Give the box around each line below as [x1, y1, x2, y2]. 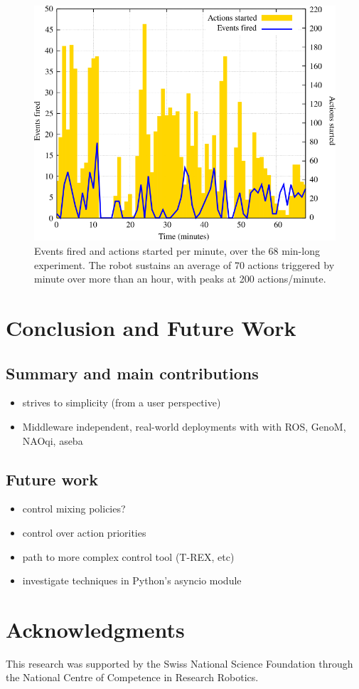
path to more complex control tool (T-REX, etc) [22, 549, 235, 564]
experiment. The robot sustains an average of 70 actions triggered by [34, 257, 335, 272]
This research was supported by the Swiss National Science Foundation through [6, 656, 353, 670]
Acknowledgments [6, 614, 185, 643]
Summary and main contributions [6, 362, 259, 384]
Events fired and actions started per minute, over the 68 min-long [34, 243, 320, 258]
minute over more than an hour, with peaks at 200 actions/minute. [34, 271, 326, 286]
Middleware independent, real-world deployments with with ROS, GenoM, [22, 419, 346, 433]
